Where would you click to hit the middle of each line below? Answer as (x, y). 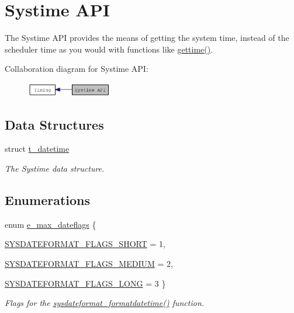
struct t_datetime (37, 149)
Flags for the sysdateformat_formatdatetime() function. (105, 303)
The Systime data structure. (55, 168)
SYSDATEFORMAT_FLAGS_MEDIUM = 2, (89, 263)
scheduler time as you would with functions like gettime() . (109, 49)
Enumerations (48, 200)
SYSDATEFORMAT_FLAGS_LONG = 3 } (85, 283)
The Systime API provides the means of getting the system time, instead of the (147, 38)
